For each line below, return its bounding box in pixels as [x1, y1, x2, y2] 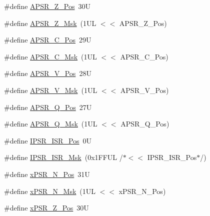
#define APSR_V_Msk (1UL [4, 84, 97, 95]
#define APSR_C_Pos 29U [4, 34, 91, 45]
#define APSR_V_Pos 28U [4, 68, 91, 78]
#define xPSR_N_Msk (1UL [4, 185, 96, 196]
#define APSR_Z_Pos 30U [4, 1, 90, 11]
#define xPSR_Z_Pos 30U [4, 202, 89, 213]
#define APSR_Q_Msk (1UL [4, 118, 97, 129]
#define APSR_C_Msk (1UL [4, 51, 97, 61]
